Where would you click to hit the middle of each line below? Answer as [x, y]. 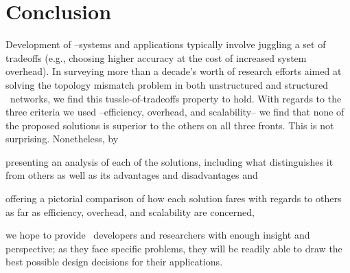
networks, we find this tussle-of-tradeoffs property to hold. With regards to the [176, 98]
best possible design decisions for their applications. [114, 262]
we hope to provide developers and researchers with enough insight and [158, 235]
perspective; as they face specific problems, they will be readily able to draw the [174, 248]
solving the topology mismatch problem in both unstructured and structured [167, 84]
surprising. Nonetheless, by [62, 139]
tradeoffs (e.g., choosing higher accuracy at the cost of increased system [156, 57]
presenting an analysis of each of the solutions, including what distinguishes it [170, 161]
